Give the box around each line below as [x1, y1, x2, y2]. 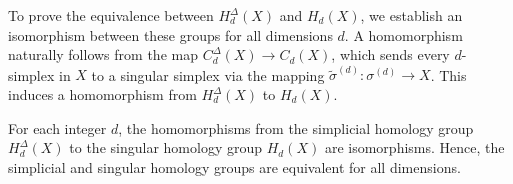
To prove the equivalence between [8, 5, 214, 25]
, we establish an [360, 5, 463, 25]
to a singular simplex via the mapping [91, 64, 325, 85]
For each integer [8, 117, 107, 138]
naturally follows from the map [8, 44, 198, 65]
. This [430, 64, 467, 85]
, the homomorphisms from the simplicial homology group [118, 117, 474, 138]
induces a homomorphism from [8, 84, 197, 105]
